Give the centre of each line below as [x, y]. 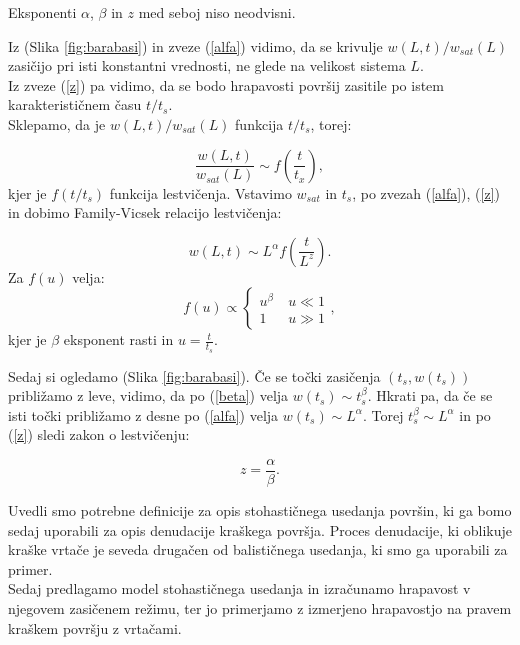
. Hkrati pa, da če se [430, 395]
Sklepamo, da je [57, 123]
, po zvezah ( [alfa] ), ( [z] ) [426, 192]
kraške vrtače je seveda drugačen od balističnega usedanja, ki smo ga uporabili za [258, 549]
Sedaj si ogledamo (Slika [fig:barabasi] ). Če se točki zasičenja [194, 375]
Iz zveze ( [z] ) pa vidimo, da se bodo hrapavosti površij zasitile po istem [226, 84]
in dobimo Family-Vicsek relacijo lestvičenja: [145, 212]
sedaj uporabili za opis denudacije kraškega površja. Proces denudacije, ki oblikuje [260, 529]
